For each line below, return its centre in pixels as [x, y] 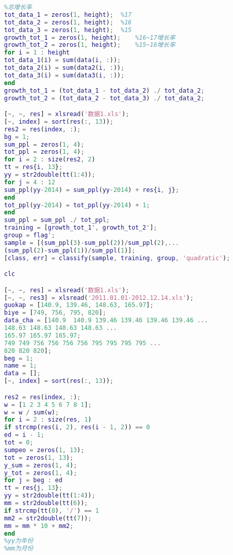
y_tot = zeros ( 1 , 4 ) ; [41, 473]
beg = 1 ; [19, 358]
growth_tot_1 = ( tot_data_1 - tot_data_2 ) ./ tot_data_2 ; [104, 90]
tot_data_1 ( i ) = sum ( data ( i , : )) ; [63, 60]
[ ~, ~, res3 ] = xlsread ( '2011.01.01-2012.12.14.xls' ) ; [99, 298]
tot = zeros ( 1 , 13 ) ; [39, 457]
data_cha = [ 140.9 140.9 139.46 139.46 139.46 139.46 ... [106, 321]
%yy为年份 [19, 541]
